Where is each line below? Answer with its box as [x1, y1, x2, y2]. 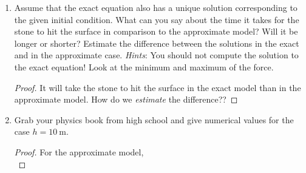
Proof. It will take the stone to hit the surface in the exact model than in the [14, 81, 301, 93]
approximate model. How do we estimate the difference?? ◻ [14, 93, 238, 106]
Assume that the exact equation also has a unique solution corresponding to [14, 1, 297, 13]
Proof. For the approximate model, [14, 145, 144, 158]
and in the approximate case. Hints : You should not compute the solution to [14, 49, 299, 61]
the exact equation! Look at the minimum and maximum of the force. [14, 60, 274, 73]
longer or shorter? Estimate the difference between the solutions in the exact [14, 36, 299, 49]
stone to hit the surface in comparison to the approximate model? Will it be [14, 25, 298, 38]
